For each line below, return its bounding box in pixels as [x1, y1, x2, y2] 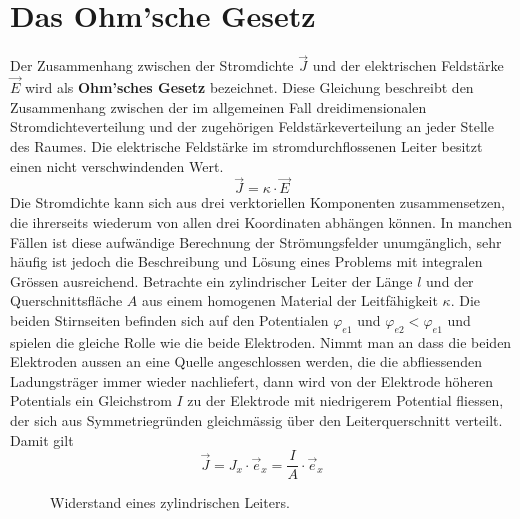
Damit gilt [10, 429, 74, 450]
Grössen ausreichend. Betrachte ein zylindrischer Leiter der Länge [10, 270, 413, 291]
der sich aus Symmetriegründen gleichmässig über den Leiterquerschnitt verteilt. [10, 410, 503, 431]
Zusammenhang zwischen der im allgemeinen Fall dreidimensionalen [10, 96, 427, 117]
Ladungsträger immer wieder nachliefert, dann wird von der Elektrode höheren [10, 370, 494, 391]
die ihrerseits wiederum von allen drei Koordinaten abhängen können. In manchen [10, 211, 513, 232]
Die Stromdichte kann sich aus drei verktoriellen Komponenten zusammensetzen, [10, 192, 505, 213]
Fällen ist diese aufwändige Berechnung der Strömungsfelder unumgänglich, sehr [10, 231, 502, 252]
